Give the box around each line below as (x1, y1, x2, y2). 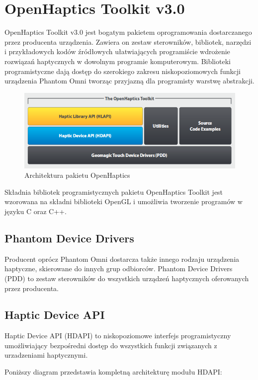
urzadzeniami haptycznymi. (4, 350, 88, 360)
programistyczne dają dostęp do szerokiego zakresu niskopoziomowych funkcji (4, 66, 241, 76)
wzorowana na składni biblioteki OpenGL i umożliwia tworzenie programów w (4, 196, 243, 207)
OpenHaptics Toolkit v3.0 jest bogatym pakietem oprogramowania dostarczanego (4, 27, 252, 37)
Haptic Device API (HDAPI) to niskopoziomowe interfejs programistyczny (4, 330, 231, 341)
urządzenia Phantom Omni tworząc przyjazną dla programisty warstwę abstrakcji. (4, 76, 255, 86)
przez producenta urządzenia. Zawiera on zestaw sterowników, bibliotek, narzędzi (4, 36, 252, 47)
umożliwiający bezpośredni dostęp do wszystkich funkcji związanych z (4, 340, 217, 350)
